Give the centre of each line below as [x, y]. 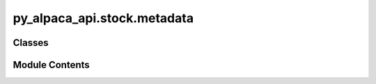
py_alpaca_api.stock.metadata [103, 18]
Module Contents [51, 65]
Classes [31, 43]
